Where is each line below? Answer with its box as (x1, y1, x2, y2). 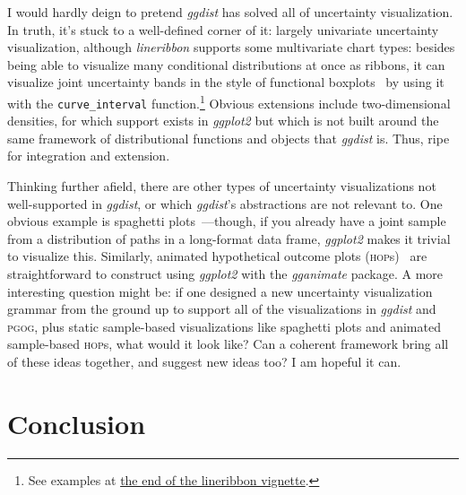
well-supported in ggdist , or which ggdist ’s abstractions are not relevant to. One (7, 194, 443, 213)
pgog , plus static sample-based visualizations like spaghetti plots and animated (7, 317, 441, 335)
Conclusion (7, 404, 146, 441)
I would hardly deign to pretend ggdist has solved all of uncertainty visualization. (7, 3, 453, 21)
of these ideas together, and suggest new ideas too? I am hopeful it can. (7, 352, 401, 370)
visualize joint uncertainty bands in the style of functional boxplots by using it (7, 73, 444, 91)
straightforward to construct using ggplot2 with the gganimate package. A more (7, 265, 444, 283)
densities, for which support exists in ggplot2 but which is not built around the (7, 111, 439, 130)
